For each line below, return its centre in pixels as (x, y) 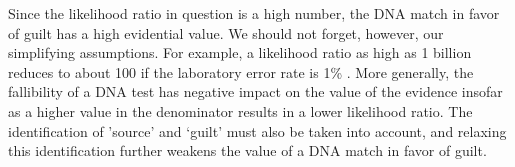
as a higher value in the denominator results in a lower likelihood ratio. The (240, 110)
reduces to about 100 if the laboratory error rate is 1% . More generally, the (241, 71)
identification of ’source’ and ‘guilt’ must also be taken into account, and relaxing (257, 130)
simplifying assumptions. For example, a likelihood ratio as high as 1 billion (240, 52)
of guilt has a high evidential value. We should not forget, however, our (226, 32)
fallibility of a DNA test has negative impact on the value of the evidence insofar (255, 91)
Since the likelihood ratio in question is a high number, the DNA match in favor (254, 13)
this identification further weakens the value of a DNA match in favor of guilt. (247, 150)
